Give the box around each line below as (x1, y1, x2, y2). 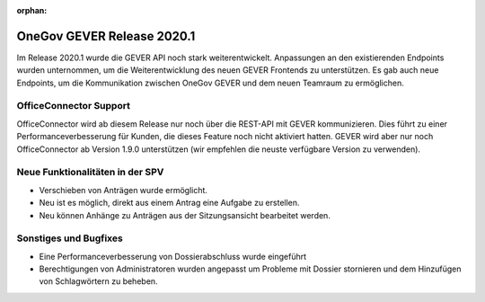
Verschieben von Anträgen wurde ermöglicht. (39, 184, 208, 195)
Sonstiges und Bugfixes (16, 232, 123, 244)
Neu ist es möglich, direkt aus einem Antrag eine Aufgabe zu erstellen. (39, 198, 300, 209)
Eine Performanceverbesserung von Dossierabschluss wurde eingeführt (39, 251, 307, 262)
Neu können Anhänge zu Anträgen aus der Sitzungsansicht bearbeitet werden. (39, 209, 331, 220)
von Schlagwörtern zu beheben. (39, 276, 158, 287)
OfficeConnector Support (16, 100, 130, 112)
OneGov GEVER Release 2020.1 (16, 28, 196, 44)
